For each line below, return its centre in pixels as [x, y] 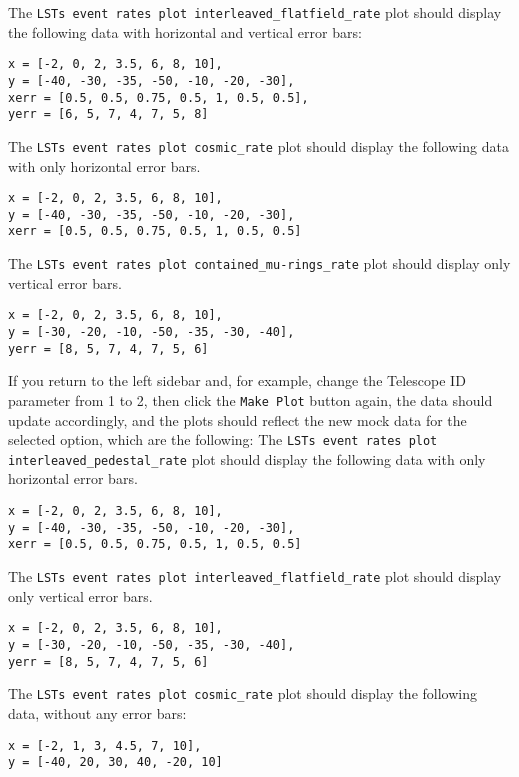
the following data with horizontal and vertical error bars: [185, 31]
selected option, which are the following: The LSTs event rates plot [223, 439]
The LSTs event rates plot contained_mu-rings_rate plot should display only [259, 263]
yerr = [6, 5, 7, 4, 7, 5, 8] [108, 114]
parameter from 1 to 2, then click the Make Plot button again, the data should [250, 399]
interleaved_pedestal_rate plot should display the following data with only [247, 458]
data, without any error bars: [97, 712]
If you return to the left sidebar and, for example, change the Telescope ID [237, 380]
